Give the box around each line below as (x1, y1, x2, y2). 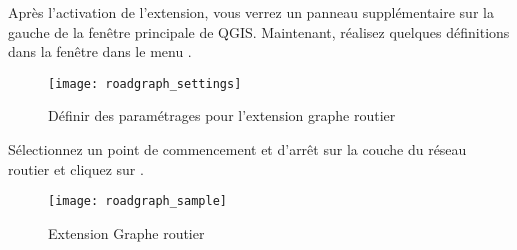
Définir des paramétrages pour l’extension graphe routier (48, 105, 396, 126)
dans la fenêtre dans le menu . (8, 41, 192, 62)
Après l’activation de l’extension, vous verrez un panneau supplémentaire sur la (8, 2, 494, 22)
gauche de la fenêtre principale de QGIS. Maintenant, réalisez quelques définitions (8, 21, 510, 42)
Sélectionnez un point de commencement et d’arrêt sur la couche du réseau (8, 139, 467, 160)
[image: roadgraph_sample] (48, 194, 227, 209)
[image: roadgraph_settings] (48, 76, 242, 91)
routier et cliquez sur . (8, 158, 144, 179)
